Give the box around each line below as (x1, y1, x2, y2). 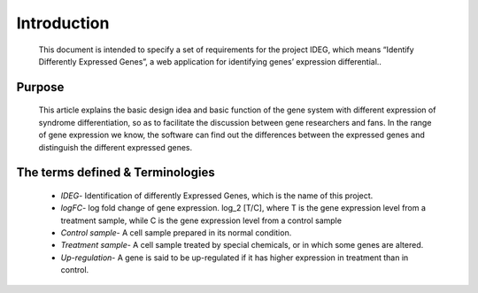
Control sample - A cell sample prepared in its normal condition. (60, 227, 292, 238)
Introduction (16, 13, 110, 33)
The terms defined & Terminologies (16, 165, 216, 181)
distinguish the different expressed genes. (38, 142, 193, 152)
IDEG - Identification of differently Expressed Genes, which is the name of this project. (60, 190, 374, 201)
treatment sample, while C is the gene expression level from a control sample (60, 215, 343, 226)
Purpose (16, 80, 65, 95)
